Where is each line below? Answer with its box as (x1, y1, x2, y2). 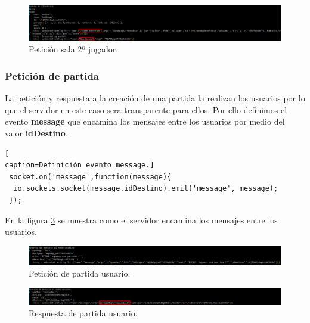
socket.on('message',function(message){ (9, 172, 172, 181)
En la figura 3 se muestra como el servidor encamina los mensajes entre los (5, 213, 278, 226)
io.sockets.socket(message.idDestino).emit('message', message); (13, 184, 278, 193)
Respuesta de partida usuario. (29, 307, 138, 319)
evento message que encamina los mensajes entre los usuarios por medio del (5, 115, 285, 128)
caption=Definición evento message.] (5, 161, 154, 170)
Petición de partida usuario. (29, 267, 131, 279)
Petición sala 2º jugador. (29, 43, 119, 55)
